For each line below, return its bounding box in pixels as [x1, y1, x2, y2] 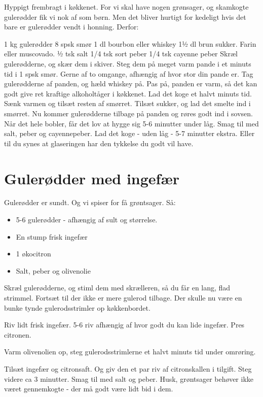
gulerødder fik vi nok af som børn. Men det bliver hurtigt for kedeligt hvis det [4, 11, 246, 22]
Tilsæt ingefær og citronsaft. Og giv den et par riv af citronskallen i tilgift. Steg [4, 363, 252, 374]
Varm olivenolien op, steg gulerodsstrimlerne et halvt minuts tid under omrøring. [4, 346, 256, 357]
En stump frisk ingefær [16, 231, 88, 242]
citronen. [4, 329, 31, 340]
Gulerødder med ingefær [4, 168, 179, 188]
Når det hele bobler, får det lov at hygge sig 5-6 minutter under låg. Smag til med [4, 118, 259, 128]
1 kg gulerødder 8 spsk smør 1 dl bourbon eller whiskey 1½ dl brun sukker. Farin [4, 38, 256, 49]
